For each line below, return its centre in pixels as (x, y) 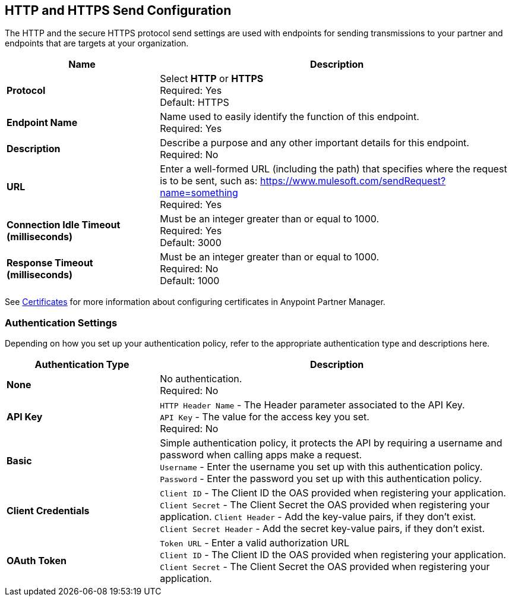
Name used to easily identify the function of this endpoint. (290, 117)
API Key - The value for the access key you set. (265, 417)
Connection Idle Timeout (64, 225)
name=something (199, 193)
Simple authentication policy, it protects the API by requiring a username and (331, 443)
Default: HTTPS (195, 103)
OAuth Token (37, 561)
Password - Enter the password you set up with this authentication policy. (321, 479)
